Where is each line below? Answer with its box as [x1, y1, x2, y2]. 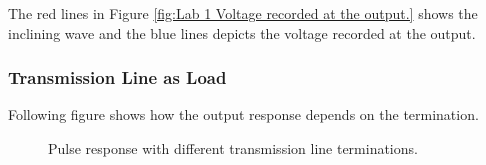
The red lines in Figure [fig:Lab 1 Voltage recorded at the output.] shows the [8, 3, 478, 23]
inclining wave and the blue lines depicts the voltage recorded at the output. [8, 22, 476, 43]
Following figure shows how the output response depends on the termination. [8, 104, 479, 125]
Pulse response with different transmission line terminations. [48, 138, 418, 158]
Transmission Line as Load [8, 65, 227, 90]
